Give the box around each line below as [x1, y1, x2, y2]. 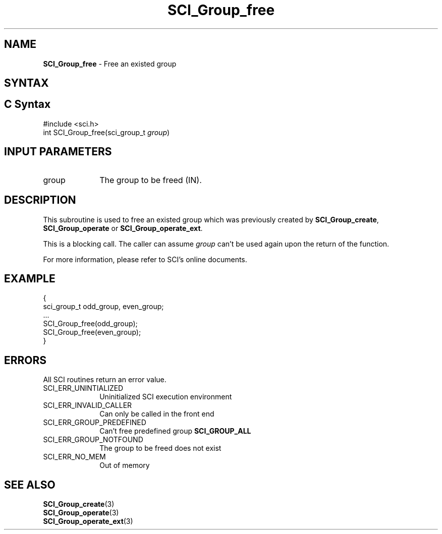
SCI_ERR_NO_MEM [43, 452, 106, 461]
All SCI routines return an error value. [43, 375, 167, 384]
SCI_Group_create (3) [43, 500, 115, 509]
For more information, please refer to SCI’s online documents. [43, 255, 247, 264]
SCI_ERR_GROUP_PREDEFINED [43, 418, 146, 427]
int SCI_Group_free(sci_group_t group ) [43, 128, 170, 137]
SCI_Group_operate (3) [43, 508, 119, 517]
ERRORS [4, 353, 47, 367]
